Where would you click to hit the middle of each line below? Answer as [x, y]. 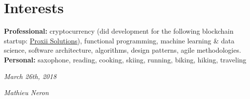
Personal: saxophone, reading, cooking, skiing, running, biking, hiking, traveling [125, 59]
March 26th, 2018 [30, 76]
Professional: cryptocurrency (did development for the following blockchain [119, 31]
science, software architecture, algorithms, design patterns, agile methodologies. [123, 50]
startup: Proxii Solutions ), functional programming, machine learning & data [119, 40]
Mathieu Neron [26, 92]
